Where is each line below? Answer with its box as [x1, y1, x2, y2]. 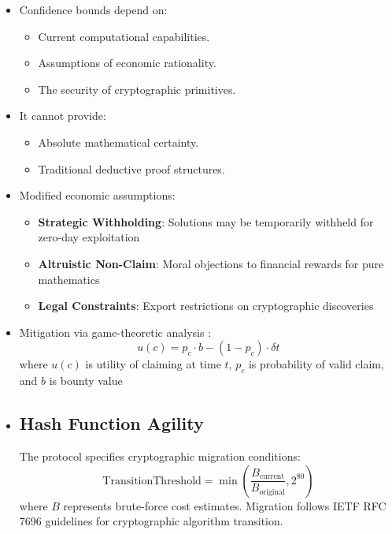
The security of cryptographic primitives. [38, 80, 236, 97]
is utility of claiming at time [85, 356, 221, 372]
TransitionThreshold [102, 475, 202, 487]
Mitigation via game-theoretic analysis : [19, 323, 212, 340]
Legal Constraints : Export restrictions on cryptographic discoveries [38, 297, 374, 314]
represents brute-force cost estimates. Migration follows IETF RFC [63, 497, 386, 513]
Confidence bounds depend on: [19, 2, 168, 17]
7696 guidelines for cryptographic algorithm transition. [19, 513, 283, 529]
